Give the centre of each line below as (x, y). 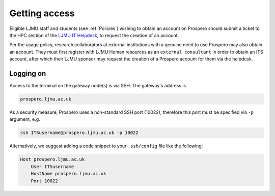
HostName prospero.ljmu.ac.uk (68, 174)
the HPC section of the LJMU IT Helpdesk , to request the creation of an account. (94, 35)
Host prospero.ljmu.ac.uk (52, 159)
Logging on (28, 73)
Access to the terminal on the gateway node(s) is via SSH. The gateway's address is (98, 86)
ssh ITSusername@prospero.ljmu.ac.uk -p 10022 (79, 133)
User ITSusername (52, 167)
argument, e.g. (25, 119)
